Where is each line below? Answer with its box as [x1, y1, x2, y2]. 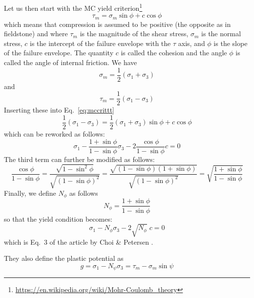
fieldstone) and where [4, 28, 68, 39]
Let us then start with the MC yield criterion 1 [4, 1, 143, 13]
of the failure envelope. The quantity [4, 47, 114, 58]
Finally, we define [4, 188, 56, 198]
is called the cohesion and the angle [121, 47, 227, 58]
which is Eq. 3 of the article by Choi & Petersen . [4, 236, 153, 247]
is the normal [201, 28, 241, 39]
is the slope [213, 38, 248, 48]
